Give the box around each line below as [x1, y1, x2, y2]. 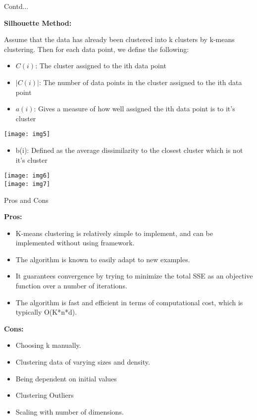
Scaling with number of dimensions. [15, 406, 124, 417]
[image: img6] [4, 172, 51, 180]
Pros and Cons [4, 194, 49, 205]
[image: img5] [4, 131, 51, 138]
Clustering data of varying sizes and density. [15, 357, 150, 367]
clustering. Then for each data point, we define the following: [4, 44, 189, 54]
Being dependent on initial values [15, 373, 117, 383]
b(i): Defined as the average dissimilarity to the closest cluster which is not [15, 145, 243, 155]
